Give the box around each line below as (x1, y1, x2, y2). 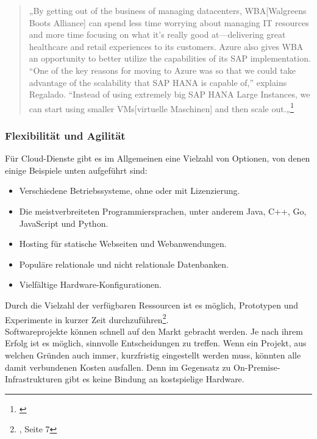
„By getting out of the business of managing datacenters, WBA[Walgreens (29, 4, 307, 16)
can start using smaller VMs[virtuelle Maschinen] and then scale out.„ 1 (29, 100, 294, 115)
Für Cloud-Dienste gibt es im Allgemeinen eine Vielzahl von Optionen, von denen (5, 152, 310, 165)
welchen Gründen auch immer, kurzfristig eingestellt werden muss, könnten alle (5, 349, 301, 361)
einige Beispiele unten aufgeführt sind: (5, 163, 148, 176)
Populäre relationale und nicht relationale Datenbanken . (19, 257, 229, 270)
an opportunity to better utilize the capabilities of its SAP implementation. (29, 52, 311, 65)
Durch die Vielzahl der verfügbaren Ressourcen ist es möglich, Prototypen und (5, 298, 299, 311)
